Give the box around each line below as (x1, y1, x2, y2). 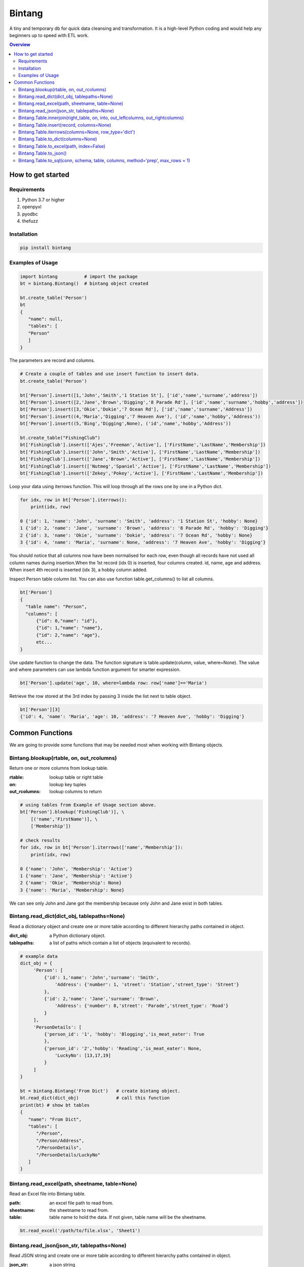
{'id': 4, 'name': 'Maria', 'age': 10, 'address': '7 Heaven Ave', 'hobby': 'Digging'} (20, 714, 245, 720)
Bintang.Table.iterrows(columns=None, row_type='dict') (18, 129, 135, 135)
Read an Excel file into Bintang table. (9, 1191, 86, 1197)
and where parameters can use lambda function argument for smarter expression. (9, 666, 181, 673)
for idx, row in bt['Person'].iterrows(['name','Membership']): (20, 844, 183, 850)
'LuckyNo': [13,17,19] (55, 1053, 111, 1059)
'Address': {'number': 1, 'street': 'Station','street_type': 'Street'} (55, 982, 239, 988)
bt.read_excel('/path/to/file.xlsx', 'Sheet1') (20, 1228, 140, 1234)
